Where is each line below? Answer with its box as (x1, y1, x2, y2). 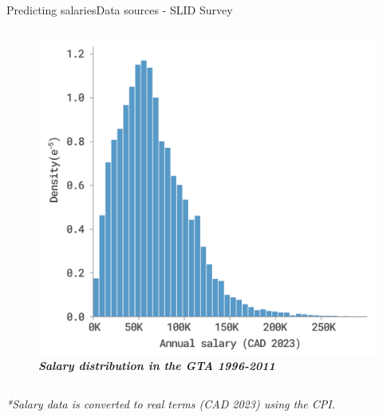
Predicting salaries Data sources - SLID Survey (6, 2, 233, 18)
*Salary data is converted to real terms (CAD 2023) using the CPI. (6, 395, 335, 412)
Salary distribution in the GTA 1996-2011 (38, 357, 275, 374)
